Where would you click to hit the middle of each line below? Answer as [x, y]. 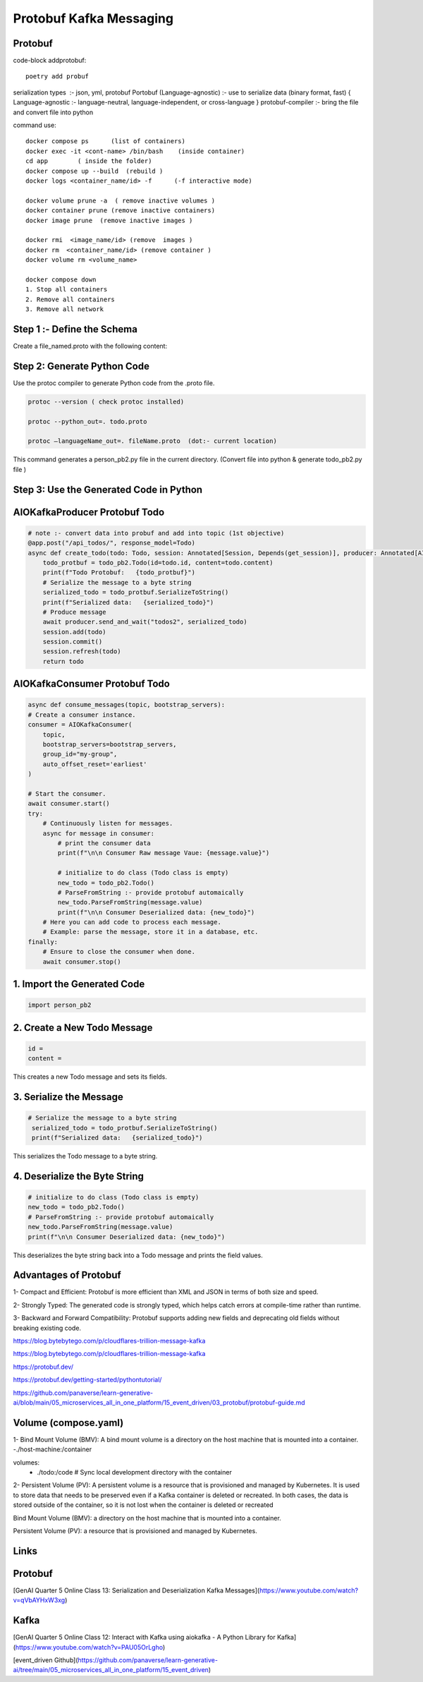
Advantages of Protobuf [67, 1275]
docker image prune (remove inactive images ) [109, 220]
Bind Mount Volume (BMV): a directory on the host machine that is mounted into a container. [147, 1518]
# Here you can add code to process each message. [132, 922]
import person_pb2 [60, 1005]
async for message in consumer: [99, 833]
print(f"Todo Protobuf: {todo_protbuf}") [119, 573]
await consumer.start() [69, 804]
